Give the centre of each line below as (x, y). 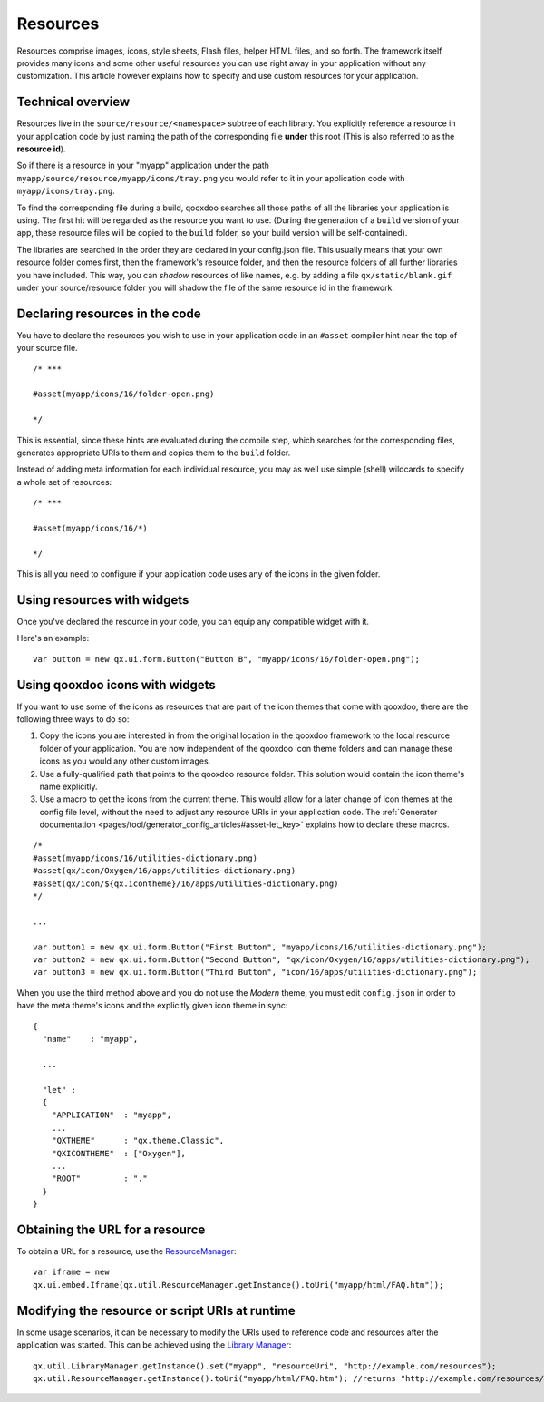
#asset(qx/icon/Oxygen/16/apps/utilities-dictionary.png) (165, 871)
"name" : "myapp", (90, 1039)
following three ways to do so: (73, 719)
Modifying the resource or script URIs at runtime (156, 1310)
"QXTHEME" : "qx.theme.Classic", (138, 1141)
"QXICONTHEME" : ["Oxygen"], (118, 1153)
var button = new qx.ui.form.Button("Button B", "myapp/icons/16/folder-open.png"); (227, 659)
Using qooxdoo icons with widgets (117, 685)
